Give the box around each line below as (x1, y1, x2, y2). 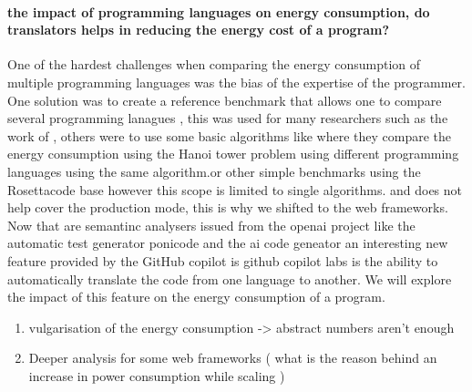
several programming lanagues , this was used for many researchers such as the (7, 108, 448, 128)
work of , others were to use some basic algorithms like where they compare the (7, 126, 452, 145)
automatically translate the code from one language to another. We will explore (7, 269, 452, 288)
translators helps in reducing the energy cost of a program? (7, 20, 390, 39)
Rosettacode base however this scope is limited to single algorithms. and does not (7, 180, 462, 199)
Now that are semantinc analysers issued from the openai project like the (7, 215, 416, 234)
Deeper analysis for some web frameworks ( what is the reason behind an (28, 348, 437, 367)
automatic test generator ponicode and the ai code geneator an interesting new (7, 233, 448, 253)
